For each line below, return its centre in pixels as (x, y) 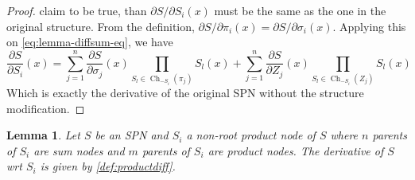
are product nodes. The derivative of (296, 150)
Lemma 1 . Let (43, 135)
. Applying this (369, 26)
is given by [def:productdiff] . (108, 166)
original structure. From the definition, (101, 26)
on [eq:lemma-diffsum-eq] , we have (90, 42)
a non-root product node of (251, 135)
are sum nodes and (79, 150)
